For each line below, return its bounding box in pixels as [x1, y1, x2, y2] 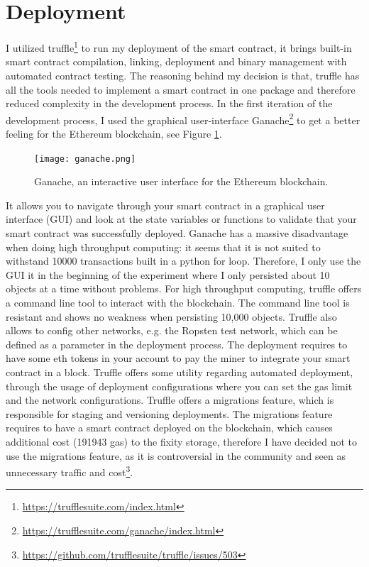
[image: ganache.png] [34, 153, 136, 164]
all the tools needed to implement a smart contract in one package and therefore [6, 82, 356, 97]
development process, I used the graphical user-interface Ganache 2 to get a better [6, 110, 360, 127]
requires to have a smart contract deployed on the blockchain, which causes [6, 420, 333, 435]
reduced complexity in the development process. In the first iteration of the [6, 96, 333, 111]
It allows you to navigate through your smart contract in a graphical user [6, 197, 325, 212]
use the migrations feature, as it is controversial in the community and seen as [6, 448, 346, 463]
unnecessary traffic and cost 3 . [6, 463, 133, 479]
